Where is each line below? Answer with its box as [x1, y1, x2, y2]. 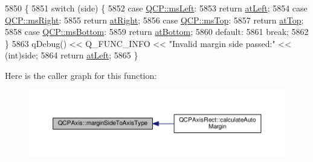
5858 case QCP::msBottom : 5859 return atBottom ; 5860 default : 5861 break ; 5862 [5, 25, 309, 38]
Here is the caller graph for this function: [5, 69, 157, 81]
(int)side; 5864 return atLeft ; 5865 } [5, 49, 138, 61]
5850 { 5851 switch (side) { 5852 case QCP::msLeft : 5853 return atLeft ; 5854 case [5, 2, 308, 14]
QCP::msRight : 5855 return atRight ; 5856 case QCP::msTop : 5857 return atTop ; [5, 13, 304, 26]
